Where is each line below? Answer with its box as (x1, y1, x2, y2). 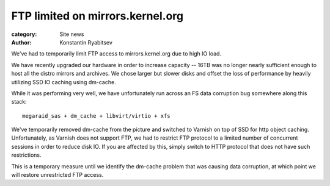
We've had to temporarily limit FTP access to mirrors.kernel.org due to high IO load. (11, 50, 222, 57)
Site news (59, 30, 84, 38)
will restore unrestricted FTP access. (11, 171, 104, 179)
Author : (11, 38, 32, 46)
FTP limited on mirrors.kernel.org (11, 9, 183, 23)
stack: (11, 98, 27, 106)
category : (11, 30, 37, 38)
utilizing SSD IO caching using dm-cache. (11, 78, 116, 85)
